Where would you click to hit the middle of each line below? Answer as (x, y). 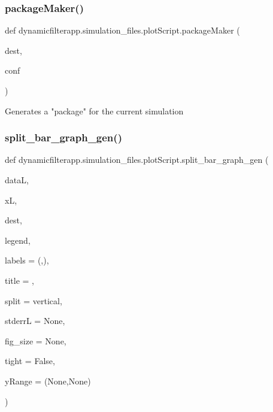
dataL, (17, 180)
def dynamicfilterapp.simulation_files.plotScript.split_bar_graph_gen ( (137, 160)
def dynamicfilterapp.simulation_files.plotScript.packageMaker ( (122, 30)
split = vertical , (34, 300)
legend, (18, 240)
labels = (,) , (27, 260)
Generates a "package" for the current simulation (94, 110)
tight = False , (30, 361)
